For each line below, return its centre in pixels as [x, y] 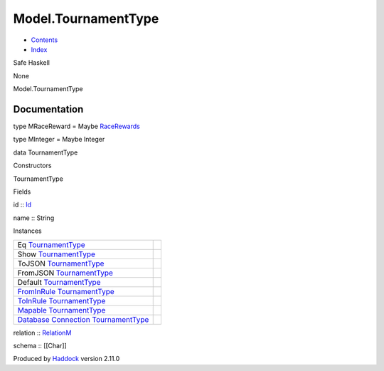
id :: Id [22, 205]
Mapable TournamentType [62, 310]
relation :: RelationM [42, 333]
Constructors [32, 166]
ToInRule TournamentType [62, 301]
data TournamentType [46, 152]
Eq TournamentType [51, 244]
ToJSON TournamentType [61, 263]
